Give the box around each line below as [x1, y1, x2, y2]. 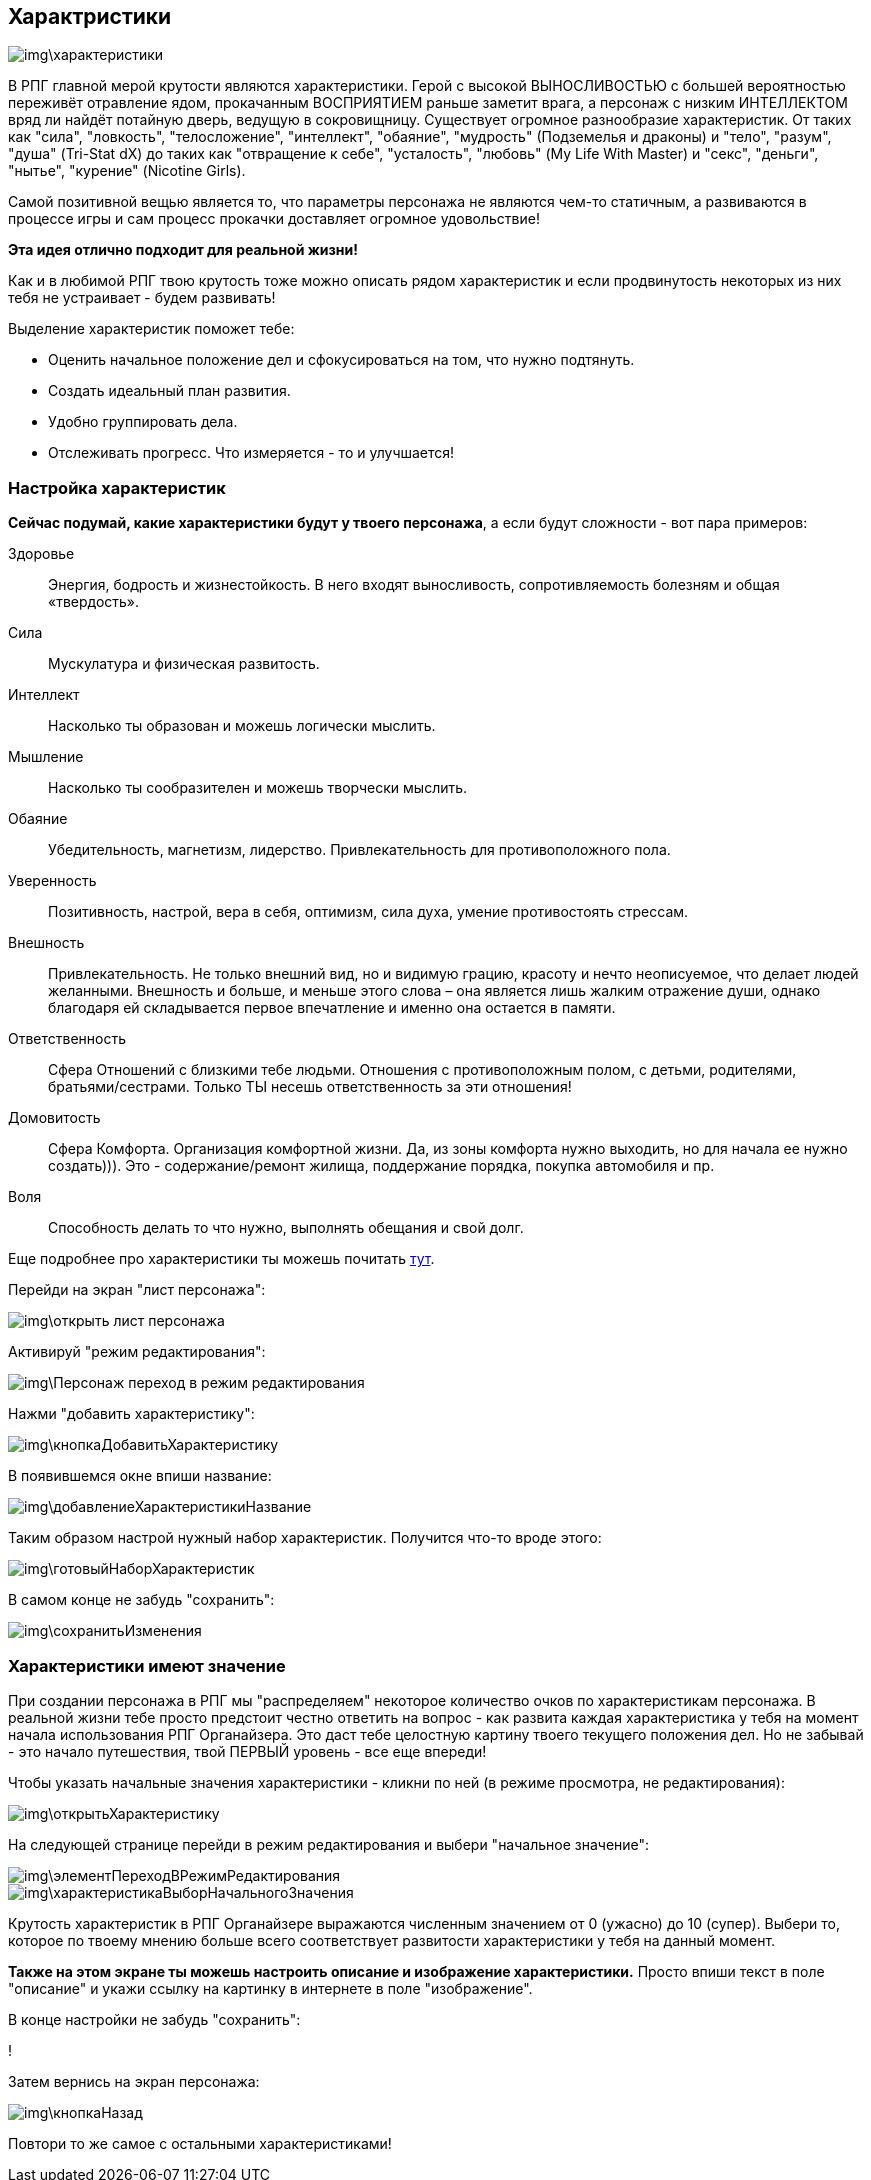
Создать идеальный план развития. [48, 382, 291, 400]
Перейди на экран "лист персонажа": [8, 1281, 266, 1299]
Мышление [8, 748, 84, 766]
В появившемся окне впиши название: [8, 1467, 272, 1485]
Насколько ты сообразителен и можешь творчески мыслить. [48, 779, 468, 797]
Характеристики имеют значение [8, 1655, 286, 1676]
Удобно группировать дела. [48, 413, 238, 431]
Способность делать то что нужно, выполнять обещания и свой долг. [48, 1219, 524, 1237]
